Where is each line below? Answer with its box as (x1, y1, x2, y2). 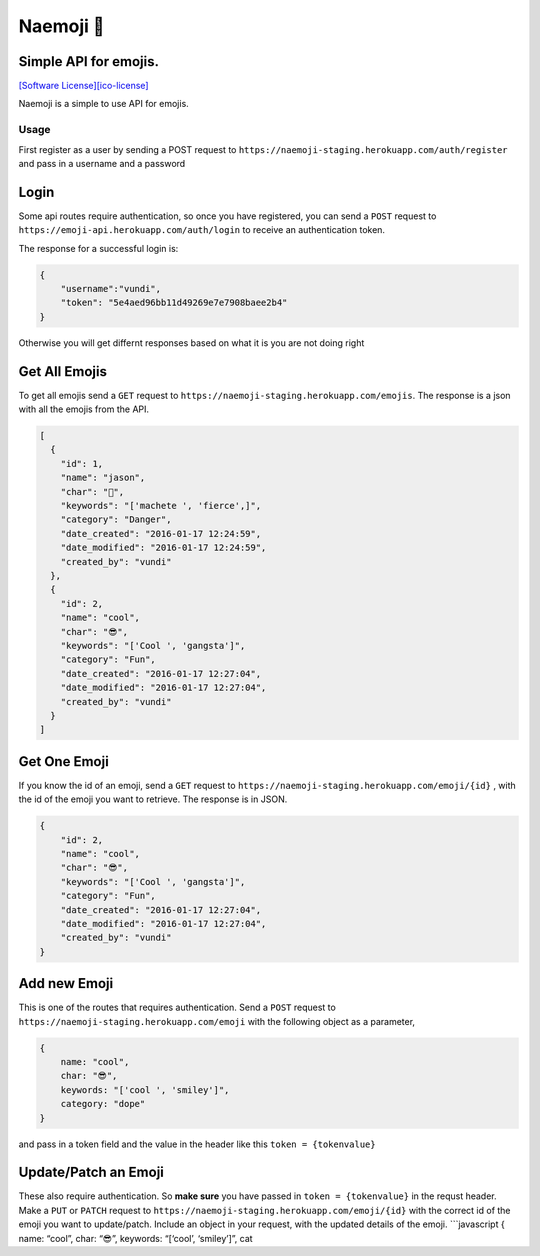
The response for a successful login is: (18, 242, 179, 254)
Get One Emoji (18, 753, 109, 770)
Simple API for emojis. (18, 53, 160, 70)
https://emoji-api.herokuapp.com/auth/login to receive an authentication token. (18, 224, 385, 236)
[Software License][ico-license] (18, 80, 149, 92)
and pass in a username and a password (18, 157, 186, 169)
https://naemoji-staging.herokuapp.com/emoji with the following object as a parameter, (18, 1015, 415, 1027)
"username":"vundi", (60, 283, 162, 295)
